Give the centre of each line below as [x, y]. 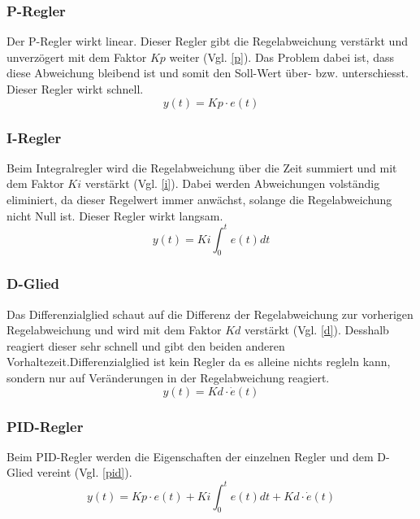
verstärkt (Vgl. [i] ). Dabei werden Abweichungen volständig [232, 183]
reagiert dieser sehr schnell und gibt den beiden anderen [146, 345]
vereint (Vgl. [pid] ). [84, 472]
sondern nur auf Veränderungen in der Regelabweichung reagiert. [168, 378]
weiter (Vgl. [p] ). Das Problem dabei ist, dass [281, 57]
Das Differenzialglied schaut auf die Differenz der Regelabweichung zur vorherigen [210, 314]
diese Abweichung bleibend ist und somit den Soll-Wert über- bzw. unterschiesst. [208, 73]
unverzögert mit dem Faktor [77, 57]
